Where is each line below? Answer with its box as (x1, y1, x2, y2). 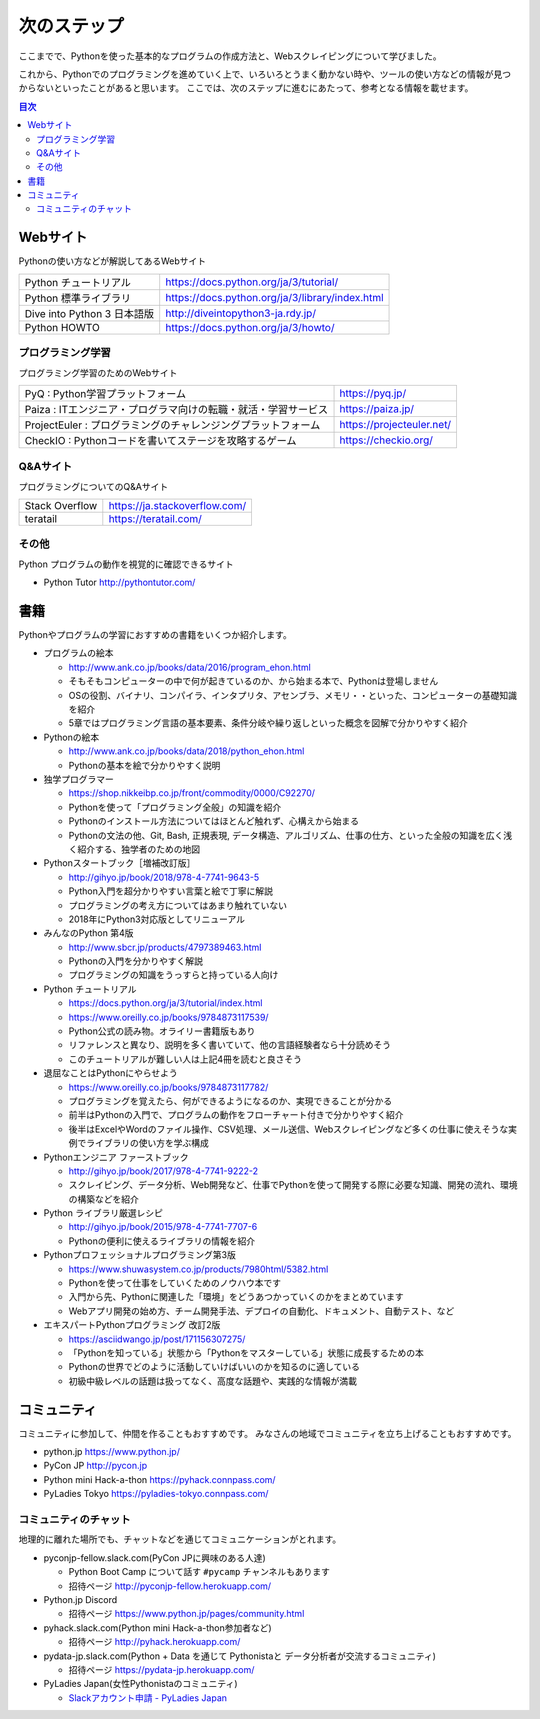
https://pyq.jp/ (339, 386, 407, 400)
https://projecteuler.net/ (339, 417, 452, 431)
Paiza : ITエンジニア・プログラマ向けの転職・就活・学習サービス (24, 402, 329, 416)
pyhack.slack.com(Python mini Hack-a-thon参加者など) (43, 1621, 272, 1634)
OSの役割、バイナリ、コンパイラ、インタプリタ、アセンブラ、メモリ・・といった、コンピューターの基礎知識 (68, 689, 517, 701)
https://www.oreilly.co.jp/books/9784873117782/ (68, 1081, 269, 1093)
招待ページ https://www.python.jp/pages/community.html (68, 1608, 305, 1620)
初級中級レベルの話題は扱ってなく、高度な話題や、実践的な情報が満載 (68, 1375, 357, 1387)
